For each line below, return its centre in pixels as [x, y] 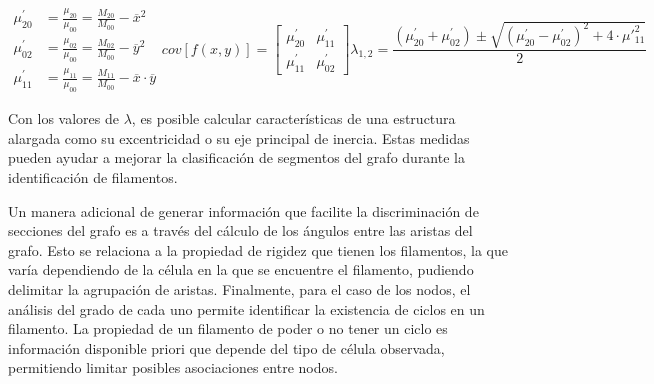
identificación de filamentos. [93, 177]
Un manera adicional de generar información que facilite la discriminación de [243, 210]
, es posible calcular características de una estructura [293, 118]
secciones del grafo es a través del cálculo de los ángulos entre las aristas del [240, 230]
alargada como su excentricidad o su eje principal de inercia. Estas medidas [239, 137]
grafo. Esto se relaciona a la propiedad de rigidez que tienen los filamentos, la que [258, 249]
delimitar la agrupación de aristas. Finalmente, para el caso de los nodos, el [239, 288]
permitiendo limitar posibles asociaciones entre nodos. [173, 367]
